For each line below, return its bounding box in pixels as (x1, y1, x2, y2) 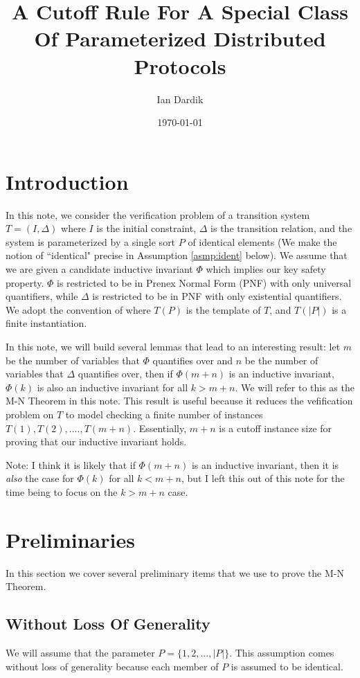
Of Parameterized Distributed (34, 24, 326, 53)
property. (6, 275, 44, 289)
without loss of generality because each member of (6, 659, 219, 673)
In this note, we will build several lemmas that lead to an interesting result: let (6, 339, 341, 353)
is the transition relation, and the (210, 221, 352, 235)
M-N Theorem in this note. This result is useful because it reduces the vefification (6, 393, 353, 408)
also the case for (6, 471, 74, 485)
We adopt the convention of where (6, 302, 151, 316)
